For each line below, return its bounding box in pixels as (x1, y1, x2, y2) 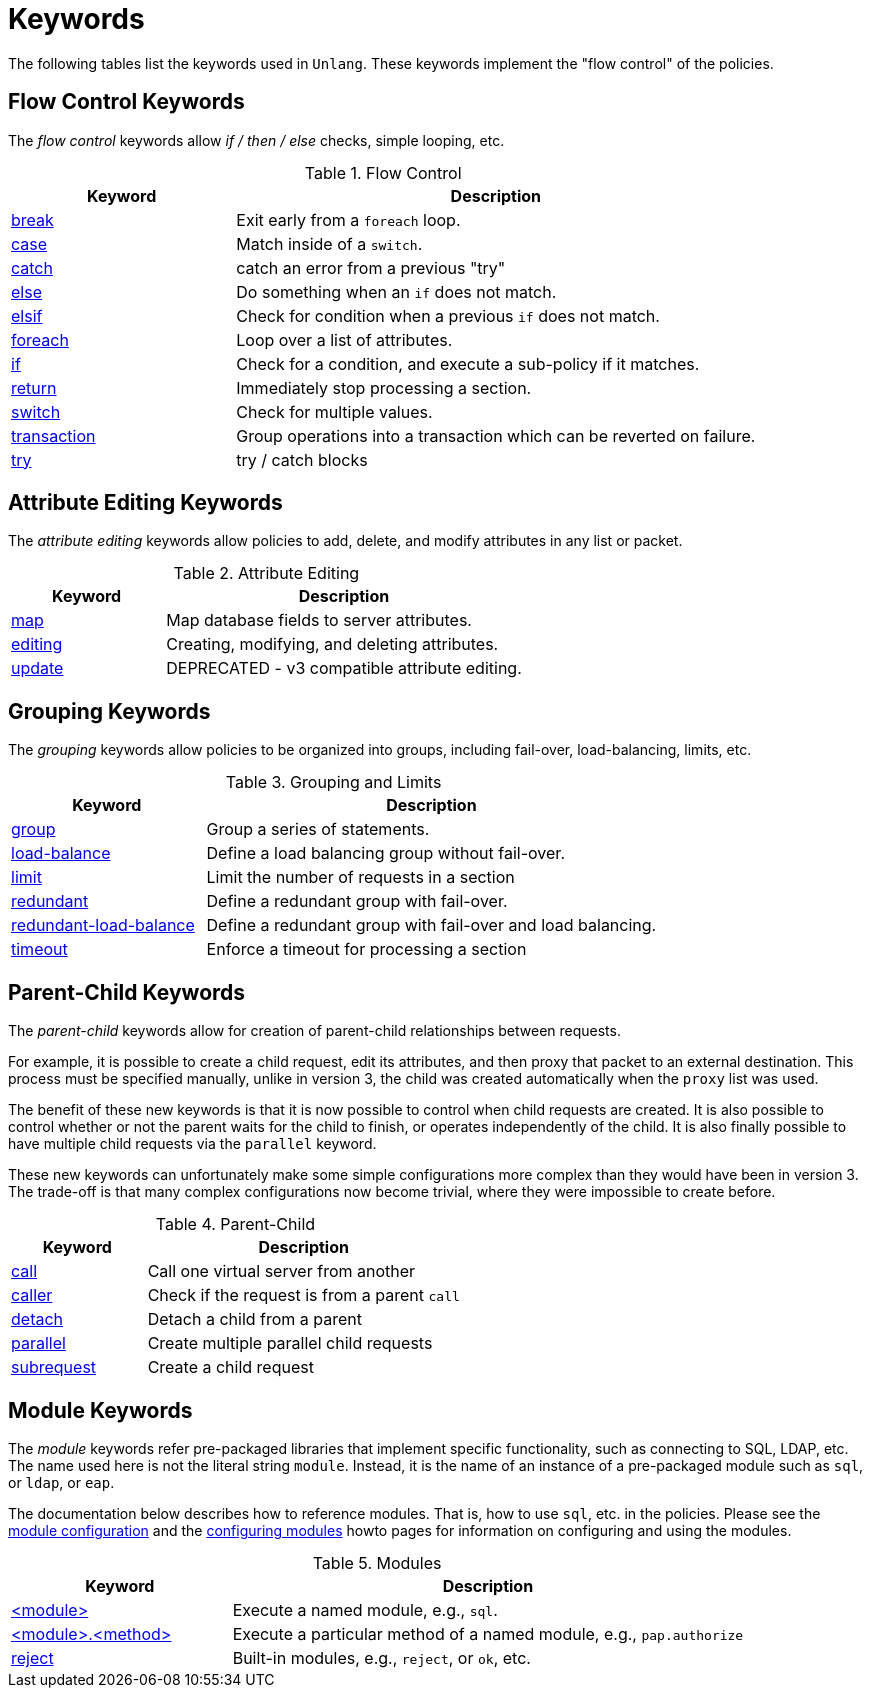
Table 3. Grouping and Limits (225, 772, 442, 793)
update (11, 658, 64, 679)
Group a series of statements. (206, 819, 430, 840)
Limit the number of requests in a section (206, 867, 515, 888)
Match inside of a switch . (236, 233, 423, 254)
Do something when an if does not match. (236, 281, 557, 302)
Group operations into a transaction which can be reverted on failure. (236, 425, 756, 446)
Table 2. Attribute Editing (173, 563, 360, 584)
